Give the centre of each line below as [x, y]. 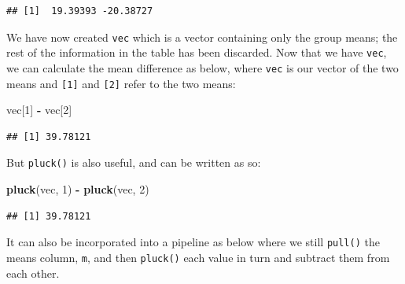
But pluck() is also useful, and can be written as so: [134, 162]
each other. [33, 273]
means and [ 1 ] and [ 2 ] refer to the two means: [121, 83]
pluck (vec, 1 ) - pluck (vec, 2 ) [78, 189]
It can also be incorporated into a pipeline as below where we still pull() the [193, 242]
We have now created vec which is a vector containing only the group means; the [202, 37]
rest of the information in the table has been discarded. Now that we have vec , [197, 52]
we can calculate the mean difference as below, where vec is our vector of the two [202, 67]
